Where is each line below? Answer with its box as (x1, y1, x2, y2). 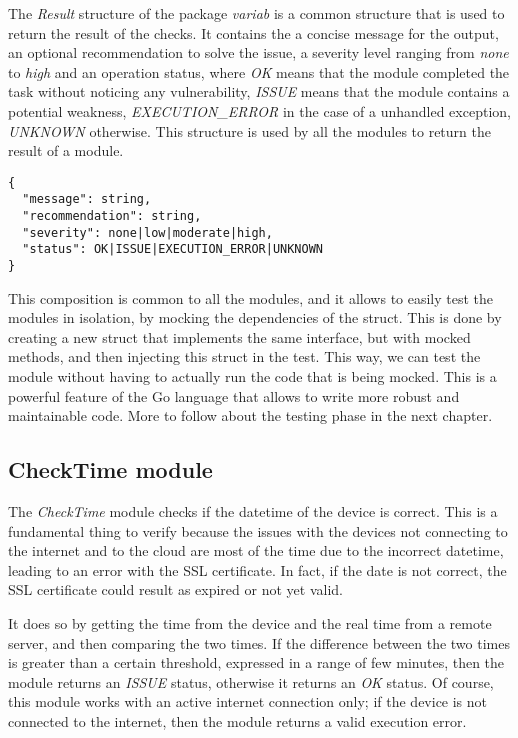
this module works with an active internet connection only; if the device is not (8, 691, 488, 712)
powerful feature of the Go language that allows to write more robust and (8, 385, 460, 406)
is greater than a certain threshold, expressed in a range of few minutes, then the (8, 652, 505, 673)
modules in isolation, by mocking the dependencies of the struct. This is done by (8, 307, 502, 328)
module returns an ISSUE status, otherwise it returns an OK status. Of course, (8, 671, 494, 692)
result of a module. (8, 140, 124, 161)
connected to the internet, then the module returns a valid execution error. (8, 710, 467, 731)
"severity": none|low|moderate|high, (22, 225, 273, 240)
